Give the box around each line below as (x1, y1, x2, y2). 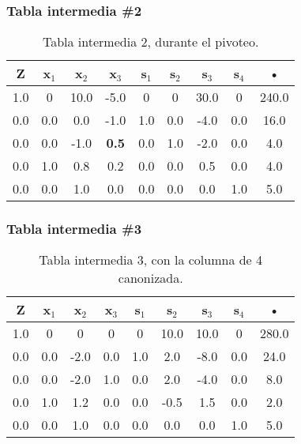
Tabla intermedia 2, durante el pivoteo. (42, 32, 259, 51)
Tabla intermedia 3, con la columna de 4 (39, 250, 263, 269)
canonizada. (118, 269, 183, 288)
